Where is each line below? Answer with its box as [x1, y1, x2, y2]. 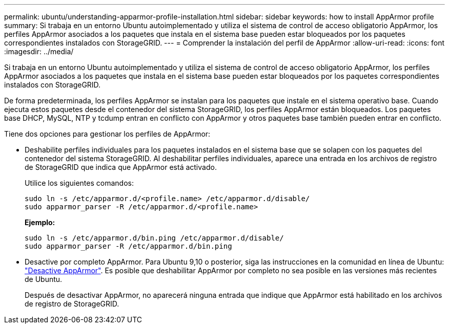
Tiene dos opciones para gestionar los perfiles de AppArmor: [4, 129, 211, 138]
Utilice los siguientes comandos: [25, 179, 134, 187]
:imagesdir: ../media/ [4, 47, 74, 56]
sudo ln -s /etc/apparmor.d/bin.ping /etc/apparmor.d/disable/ [25, 234, 284, 242]
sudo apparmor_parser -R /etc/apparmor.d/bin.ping [25, 242, 232, 250]
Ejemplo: [25, 218, 55, 227]
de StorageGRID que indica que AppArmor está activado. [25, 163, 217, 171]
